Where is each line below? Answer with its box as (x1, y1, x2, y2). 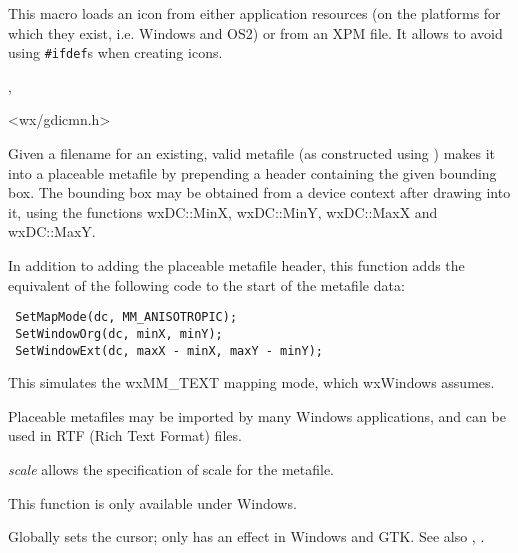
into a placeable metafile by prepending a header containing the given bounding (8, 162, 497, 183)
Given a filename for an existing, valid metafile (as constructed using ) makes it (8, 143, 496, 164)
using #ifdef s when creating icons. (8, 42, 223, 63)
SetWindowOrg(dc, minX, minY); (15, 326, 223, 341)
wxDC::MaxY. (8, 221, 96, 242)
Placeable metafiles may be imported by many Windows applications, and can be (8, 405, 506, 426)
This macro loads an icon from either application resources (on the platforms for (8, 3, 501, 23)
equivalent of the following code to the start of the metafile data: (8, 274, 405, 295)
